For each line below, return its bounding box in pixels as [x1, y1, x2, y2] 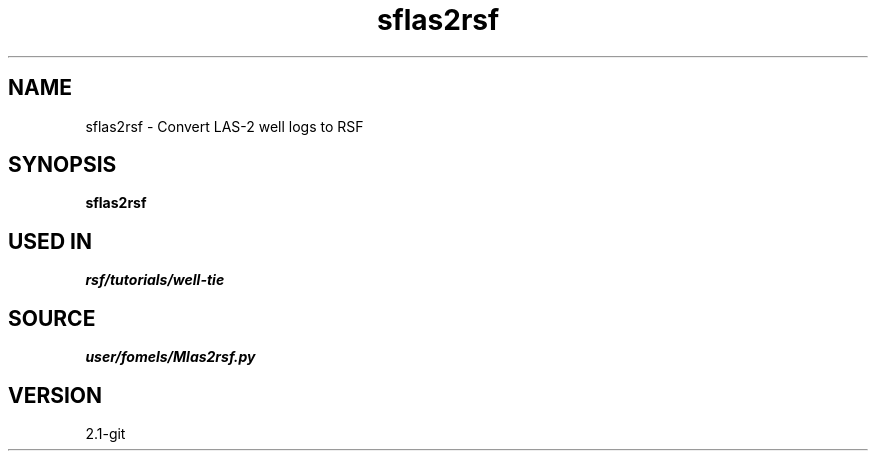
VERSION [8, 382, 103, 408]
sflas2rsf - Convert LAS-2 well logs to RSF [85, 117, 364, 135]
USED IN [8, 228, 92, 254]
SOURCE [8, 305, 96, 331]
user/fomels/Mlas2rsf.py [85, 348, 256, 366]
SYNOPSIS [8, 152, 117, 178]
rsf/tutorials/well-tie [85, 271, 225, 289]
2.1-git [85, 424, 126, 442]
